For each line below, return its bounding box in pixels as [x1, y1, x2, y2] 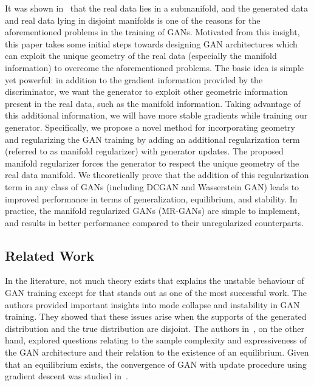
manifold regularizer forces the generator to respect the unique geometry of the [5, 156, 299, 169]
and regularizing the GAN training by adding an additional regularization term [5, 133, 300, 145]
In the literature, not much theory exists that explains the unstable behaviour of [5, 274, 304, 287]
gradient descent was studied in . [5, 370, 128, 382]
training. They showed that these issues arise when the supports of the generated [5, 310, 307, 323]
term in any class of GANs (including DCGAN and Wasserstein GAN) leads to [5, 180, 299, 193]
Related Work [5, 246, 95, 264]
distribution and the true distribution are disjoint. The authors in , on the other [5, 322, 304, 334]
